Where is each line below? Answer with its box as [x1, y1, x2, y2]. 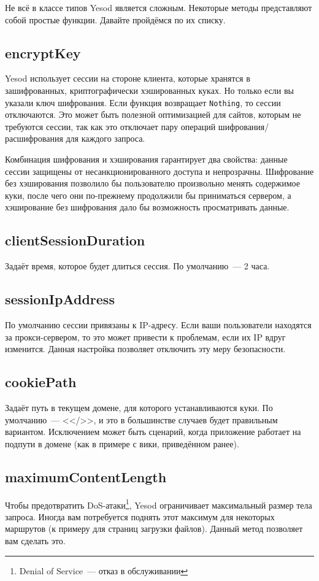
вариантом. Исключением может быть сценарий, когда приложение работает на [5, 425, 301, 438]
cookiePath [5, 372, 77, 391]
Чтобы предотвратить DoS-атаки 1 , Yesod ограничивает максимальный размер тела [5, 496, 312, 511]
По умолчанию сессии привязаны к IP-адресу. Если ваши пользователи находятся [5, 318, 312, 331]
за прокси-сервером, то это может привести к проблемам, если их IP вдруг [5, 330, 286, 343]
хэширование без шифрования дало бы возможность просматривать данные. [5, 201, 290, 214]
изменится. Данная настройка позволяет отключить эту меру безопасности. [5, 342, 286, 355]
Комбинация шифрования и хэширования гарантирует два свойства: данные [5, 153, 288, 166]
